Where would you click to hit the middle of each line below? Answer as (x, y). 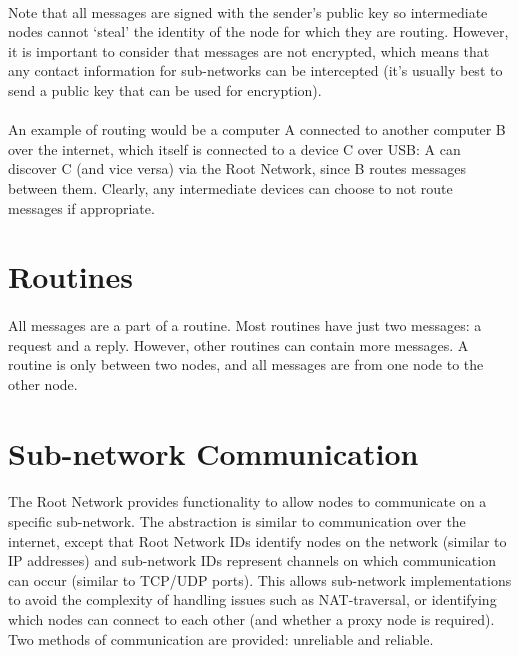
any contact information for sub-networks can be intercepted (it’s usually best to (255, 70)
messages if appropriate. (81, 207)
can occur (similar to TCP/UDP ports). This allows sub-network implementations (260, 579)
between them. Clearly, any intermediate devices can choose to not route (230, 187)
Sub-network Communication (213, 452)
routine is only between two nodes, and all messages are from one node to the (246, 364)
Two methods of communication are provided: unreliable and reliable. (221, 638)
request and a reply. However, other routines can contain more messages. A (238, 344)
